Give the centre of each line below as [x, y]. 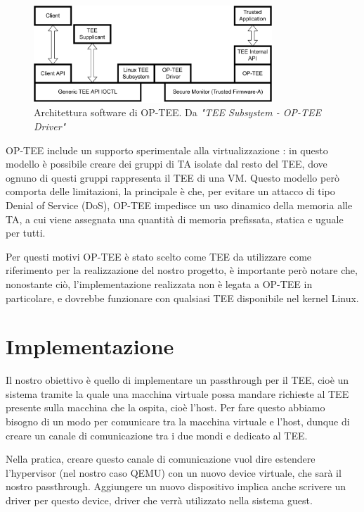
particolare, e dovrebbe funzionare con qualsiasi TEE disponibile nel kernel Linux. [182, 298]
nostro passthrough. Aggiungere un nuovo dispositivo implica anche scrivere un [176, 486]
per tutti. [26, 233]
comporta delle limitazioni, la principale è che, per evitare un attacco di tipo [170, 191]
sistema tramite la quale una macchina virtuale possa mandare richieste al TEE [177, 393]
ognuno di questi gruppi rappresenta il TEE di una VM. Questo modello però [173, 177]
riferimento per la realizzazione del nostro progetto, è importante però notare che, [182, 270]
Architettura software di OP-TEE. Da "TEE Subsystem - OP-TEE [177, 112]
